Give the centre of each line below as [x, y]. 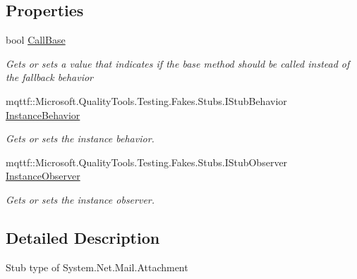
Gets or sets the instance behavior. [80, 138]
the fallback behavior [49, 77]
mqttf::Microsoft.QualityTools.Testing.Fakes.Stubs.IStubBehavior [146, 100]
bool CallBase [36, 40]
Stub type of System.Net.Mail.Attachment [97, 267]
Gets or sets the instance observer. [80, 199]
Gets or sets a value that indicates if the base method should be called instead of [178, 63]
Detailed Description [83, 237]
